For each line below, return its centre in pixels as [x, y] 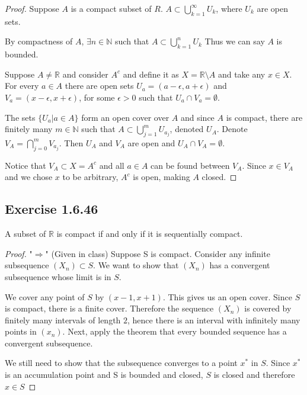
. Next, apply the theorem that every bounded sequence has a [175, 331]
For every [22, 86]
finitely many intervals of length [63, 319]
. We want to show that [136, 265]
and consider [85, 74]
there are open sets [99, 86]
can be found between [190, 165]
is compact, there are [264, 117]
